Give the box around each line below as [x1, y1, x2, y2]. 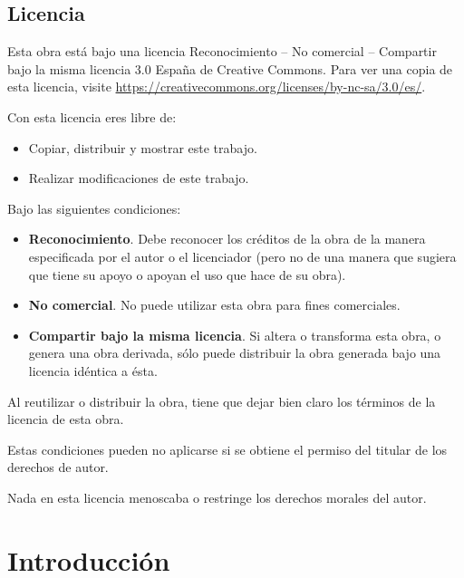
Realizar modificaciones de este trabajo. [28, 169, 249, 188]
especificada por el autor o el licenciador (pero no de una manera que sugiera [28, 246, 457, 265]
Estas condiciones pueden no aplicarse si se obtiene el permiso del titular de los [7, 439, 448, 458]
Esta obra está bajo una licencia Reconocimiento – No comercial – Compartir [7, 42, 437, 61]
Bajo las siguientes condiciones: [7, 198, 181, 217]
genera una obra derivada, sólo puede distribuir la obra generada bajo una [28, 343, 441, 362]
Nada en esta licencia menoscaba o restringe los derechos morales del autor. [7, 487, 427, 506]
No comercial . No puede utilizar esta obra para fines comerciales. [28, 295, 401, 314]
